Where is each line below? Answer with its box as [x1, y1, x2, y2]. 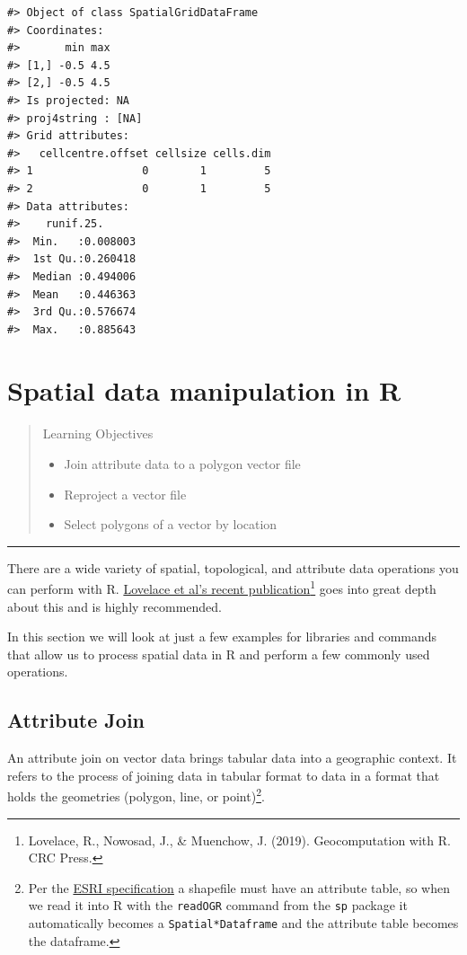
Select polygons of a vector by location [64, 515, 278, 534]
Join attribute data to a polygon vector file [64, 455, 301, 473]
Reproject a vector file [64, 484, 187, 503]
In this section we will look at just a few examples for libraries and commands [7, 627, 437, 646]
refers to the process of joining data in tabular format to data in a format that [7, 765, 440, 784]
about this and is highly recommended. [7, 597, 222, 615]
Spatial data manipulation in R [7, 372, 401, 409]
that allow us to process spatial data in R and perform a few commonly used [7, 644, 430, 663]
